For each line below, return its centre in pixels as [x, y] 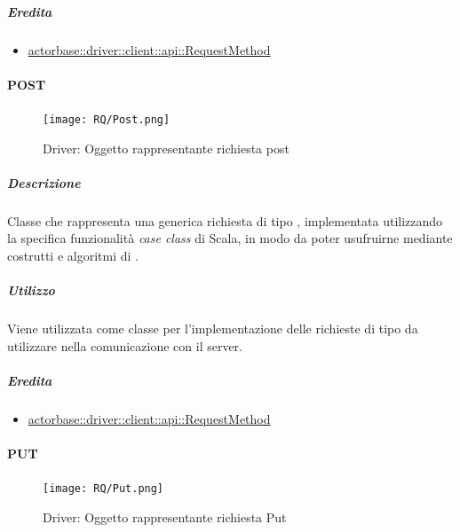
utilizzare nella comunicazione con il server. [125, 345]
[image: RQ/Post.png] [107, 119]
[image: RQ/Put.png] [103, 489]
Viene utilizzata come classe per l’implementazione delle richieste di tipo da [213, 329]
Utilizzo [31, 290]
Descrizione [44, 182]
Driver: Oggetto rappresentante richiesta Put [165, 516]
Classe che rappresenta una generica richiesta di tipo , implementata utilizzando [225, 220]
